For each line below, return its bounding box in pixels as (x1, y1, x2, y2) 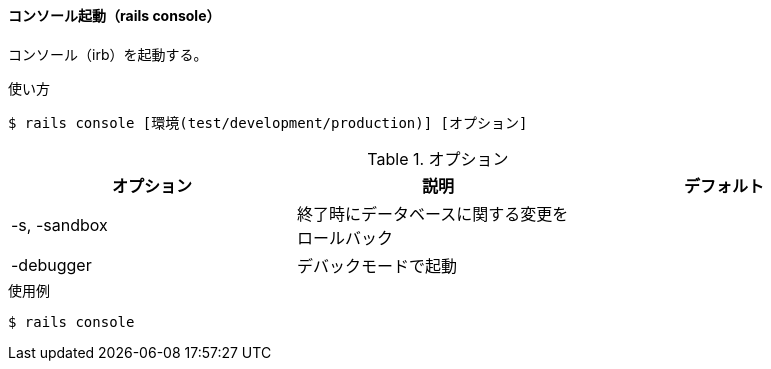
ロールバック (296, 227, 393, 248)
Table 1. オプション (367, 148, 509, 169)
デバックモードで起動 (296, 255, 457, 276)
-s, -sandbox (11, 214, 108, 235)
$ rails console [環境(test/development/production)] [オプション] (8, 114, 528, 131)
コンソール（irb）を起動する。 (8, 45, 208, 63)
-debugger (11, 254, 92, 275)
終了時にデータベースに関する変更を (296, 203, 569, 224)
